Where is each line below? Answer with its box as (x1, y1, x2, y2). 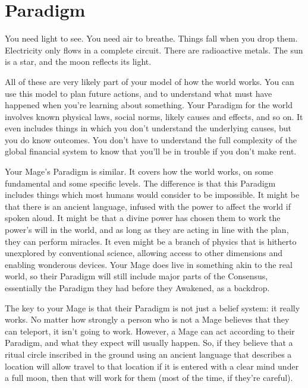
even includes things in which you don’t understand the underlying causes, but (5, 122, 291, 134)
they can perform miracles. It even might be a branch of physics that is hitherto (5, 235, 297, 247)
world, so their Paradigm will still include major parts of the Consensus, (5, 270, 268, 282)
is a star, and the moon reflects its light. (5, 55, 152, 68)
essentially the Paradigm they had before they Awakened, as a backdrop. (5, 282, 270, 294)
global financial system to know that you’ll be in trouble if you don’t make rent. (5, 145, 297, 157)
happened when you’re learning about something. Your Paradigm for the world (5, 99, 293, 111)
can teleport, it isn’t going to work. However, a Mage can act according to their (5, 324, 295, 337)
